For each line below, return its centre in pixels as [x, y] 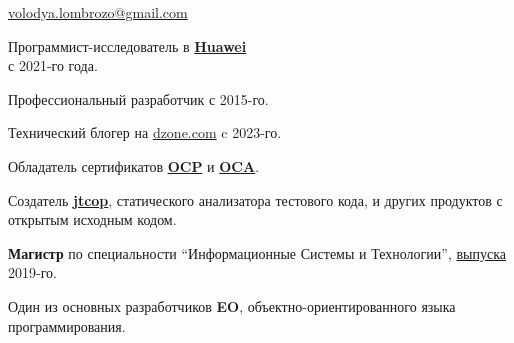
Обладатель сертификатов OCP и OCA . [134, 165]
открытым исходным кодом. [92, 219]
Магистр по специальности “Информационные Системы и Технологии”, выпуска [257, 252]
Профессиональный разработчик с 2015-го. [138, 98]
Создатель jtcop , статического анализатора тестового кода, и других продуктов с [255, 199]
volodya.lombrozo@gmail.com [98, 12]
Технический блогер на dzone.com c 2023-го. [145, 132]
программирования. [67, 325]
